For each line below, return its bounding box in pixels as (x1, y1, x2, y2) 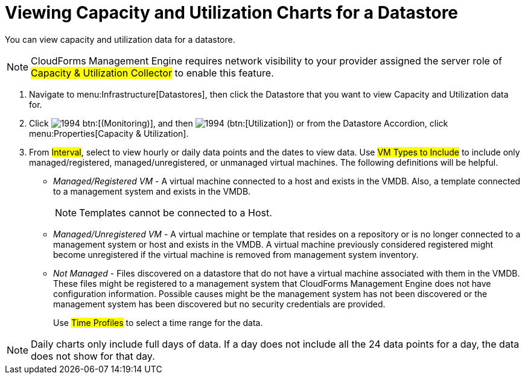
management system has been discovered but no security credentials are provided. (53, 298, 386, 309)
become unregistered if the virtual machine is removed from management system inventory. (53, 249, 419, 260)
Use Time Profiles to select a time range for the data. (53, 317, 263, 328)
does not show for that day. (31, 349, 155, 362)
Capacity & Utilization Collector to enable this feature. (31, 66, 274, 79)
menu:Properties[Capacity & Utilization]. (29, 128, 189, 139)
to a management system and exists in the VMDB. (53, 186, 251, 196)
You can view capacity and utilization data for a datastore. (5, 34, 235, 45)
